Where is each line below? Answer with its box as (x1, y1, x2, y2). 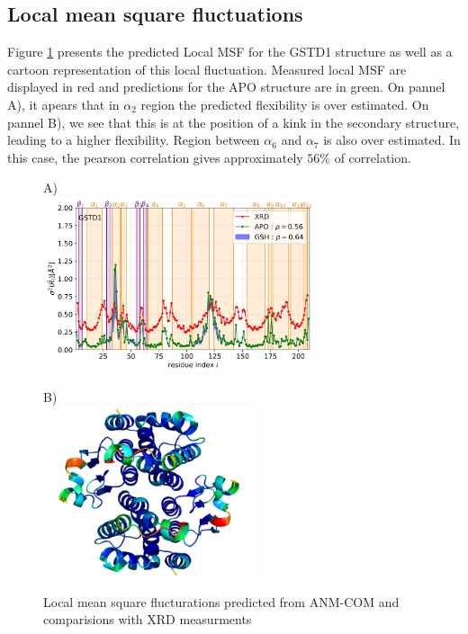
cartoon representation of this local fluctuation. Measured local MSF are (7, 59, 407, 78)
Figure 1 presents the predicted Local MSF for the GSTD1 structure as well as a (7, 42, 453, 61)
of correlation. (334, 147, 411, 166)
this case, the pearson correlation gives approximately (7, 147, 303, 166)
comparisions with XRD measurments (43, 610, 252, 629)
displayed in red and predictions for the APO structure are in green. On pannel (7, 77, 445, 96)
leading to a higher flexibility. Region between (7, 130, 260, 149)
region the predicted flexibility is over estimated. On (140, 94, 429, 113)
